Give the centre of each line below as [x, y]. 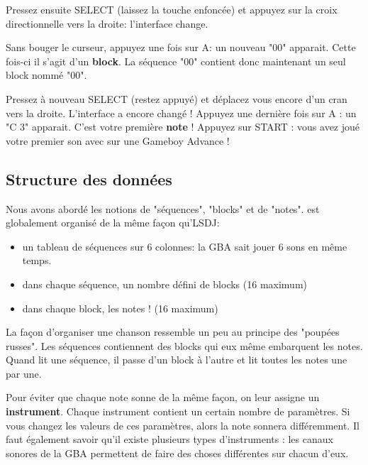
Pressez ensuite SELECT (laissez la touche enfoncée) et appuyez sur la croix [172, 9]
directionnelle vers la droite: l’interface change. [107, 23]
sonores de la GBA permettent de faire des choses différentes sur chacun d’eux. [177, 453]
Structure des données [89, 179]
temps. [37, 260]
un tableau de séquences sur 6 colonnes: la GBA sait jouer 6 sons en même [185, 246]
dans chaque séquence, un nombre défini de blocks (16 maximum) [165, 284]
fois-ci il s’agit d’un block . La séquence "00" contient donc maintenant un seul [176, 61]
